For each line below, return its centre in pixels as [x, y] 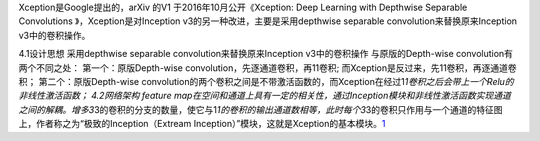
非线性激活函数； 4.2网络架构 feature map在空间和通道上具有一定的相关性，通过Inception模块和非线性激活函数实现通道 [265, 96]
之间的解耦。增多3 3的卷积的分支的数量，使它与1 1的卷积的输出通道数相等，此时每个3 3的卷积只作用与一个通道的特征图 [260, 109]
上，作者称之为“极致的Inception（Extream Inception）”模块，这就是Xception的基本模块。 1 [202, 124]
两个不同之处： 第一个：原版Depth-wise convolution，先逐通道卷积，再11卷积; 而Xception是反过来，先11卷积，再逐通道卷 [267, 67]
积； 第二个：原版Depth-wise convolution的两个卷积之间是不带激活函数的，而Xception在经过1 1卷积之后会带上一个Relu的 [266, 81]
